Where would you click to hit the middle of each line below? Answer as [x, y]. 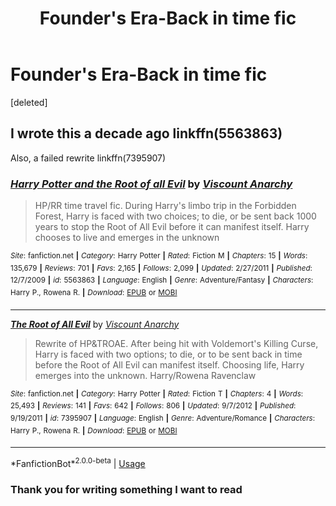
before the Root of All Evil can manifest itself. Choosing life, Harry [169, 364]
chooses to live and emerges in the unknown [127, 238]
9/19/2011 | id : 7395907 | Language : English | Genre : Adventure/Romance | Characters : [163, 418]
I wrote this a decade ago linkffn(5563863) [146, 133]
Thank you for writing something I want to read [126, 489]
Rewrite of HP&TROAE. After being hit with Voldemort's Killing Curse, [176, 343]
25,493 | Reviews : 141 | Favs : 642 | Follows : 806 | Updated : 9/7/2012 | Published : [153, 406]
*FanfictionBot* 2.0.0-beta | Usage [78, 462]
